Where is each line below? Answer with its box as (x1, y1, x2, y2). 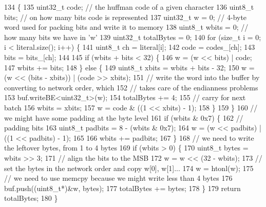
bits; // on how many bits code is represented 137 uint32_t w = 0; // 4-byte (4, 11, 247, 22)
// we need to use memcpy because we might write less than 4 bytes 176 (4, 173, 233, 183)
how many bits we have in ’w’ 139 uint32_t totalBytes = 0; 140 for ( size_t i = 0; (4, 31, 261, 42)
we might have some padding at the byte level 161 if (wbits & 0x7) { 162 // (4, 112, 243, 123)
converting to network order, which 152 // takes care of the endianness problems (4, 82, 258, 92)
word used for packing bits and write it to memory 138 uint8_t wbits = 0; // (4, 22, 249, 32)
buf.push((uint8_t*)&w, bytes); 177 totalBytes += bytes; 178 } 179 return (4, 182, 241, 193)
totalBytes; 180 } (4, 193, 58, 203)
